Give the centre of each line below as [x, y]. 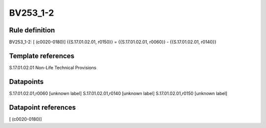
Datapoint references [43, 107]
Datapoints [26, 82]
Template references [42, 56]
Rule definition [32, 30]
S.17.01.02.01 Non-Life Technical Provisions [53, 67]
